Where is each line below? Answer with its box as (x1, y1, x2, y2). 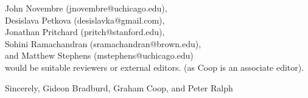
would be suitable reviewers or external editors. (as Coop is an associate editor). (5, 60, 304, 73)
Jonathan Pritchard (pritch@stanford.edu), (5, 25, 165, 38)
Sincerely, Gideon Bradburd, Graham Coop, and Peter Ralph (5, 81, 233, 94)
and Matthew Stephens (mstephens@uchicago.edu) (5, 49, 194, 62)
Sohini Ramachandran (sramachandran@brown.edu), (5, 37, 201, 50)
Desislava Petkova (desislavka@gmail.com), (5, 13, 165, 26)
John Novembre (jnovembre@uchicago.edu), (5, 2, 167, 14)
